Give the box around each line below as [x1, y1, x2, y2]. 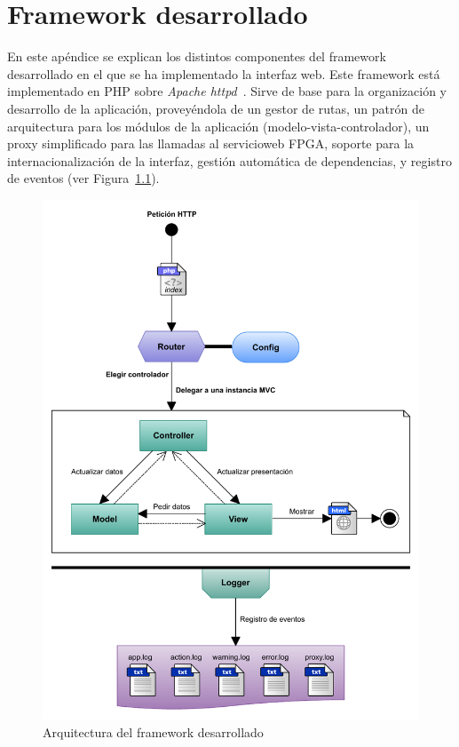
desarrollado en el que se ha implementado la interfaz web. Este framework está [7, 64, 440, 83]
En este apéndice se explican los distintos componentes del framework [7, 47, 386, 66]
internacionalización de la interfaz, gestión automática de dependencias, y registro [7, 151, 452, 170]
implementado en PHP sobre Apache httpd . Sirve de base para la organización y [7, 82, 447, 100]
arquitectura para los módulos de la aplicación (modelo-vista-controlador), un [7, 116, 430, 135]
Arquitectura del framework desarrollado [43, 722, 264, 741]
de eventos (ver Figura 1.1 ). [7, 169, 160, 187]
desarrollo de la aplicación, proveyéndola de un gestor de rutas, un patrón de [7, 99, 424, 117]
